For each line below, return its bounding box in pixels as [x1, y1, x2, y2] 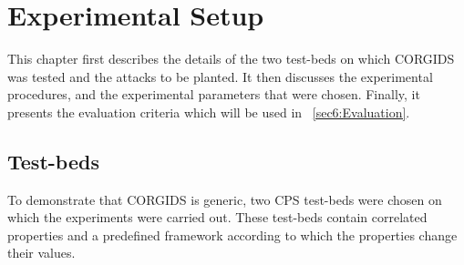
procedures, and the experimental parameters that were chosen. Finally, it [7, 85, 420, 104]
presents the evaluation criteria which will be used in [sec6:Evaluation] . [7, 102, 410, 121]
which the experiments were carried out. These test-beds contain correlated [7, 208, 428, 227]
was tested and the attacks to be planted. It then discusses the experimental [7, 66, 433, 86]
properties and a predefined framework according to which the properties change [7, 225, 458, 244]
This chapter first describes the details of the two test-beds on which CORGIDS [7, 49, 455, 68]
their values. [7, 243, 76, 262]
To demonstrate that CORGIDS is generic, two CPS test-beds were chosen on [7, 189, 442, 209]
